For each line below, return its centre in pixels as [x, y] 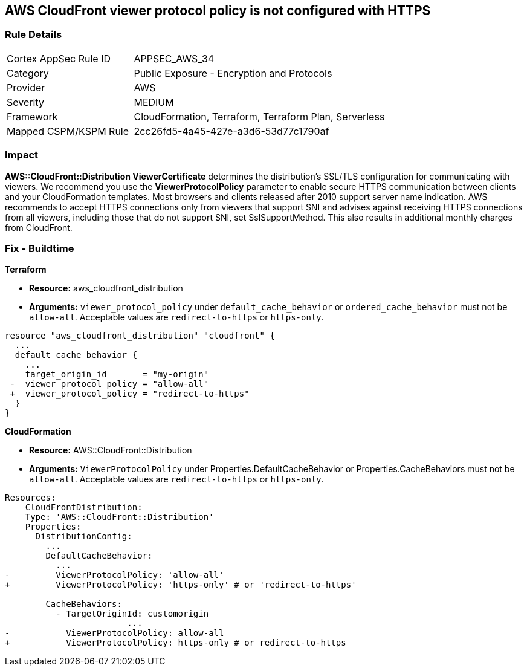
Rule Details [34, 35]
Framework [32, 116]
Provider [26, 87]
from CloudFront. [39, 227]
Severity [25, 102]
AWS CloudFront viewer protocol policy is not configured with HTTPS [218, 11]
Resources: [31, 498]
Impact [22, 155]
